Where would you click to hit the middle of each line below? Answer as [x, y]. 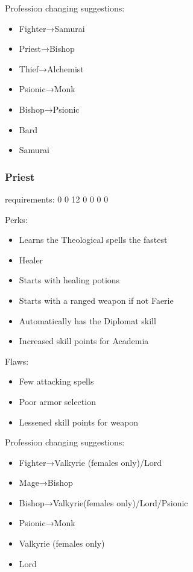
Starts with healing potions [69, 280]
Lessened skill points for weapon [79, 422]
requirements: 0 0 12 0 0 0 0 [57, 199]
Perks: [16, 219]
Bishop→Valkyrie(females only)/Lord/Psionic [103, 502]
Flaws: [17, 361]
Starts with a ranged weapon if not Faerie [96, 300]
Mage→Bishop [46, 482]
